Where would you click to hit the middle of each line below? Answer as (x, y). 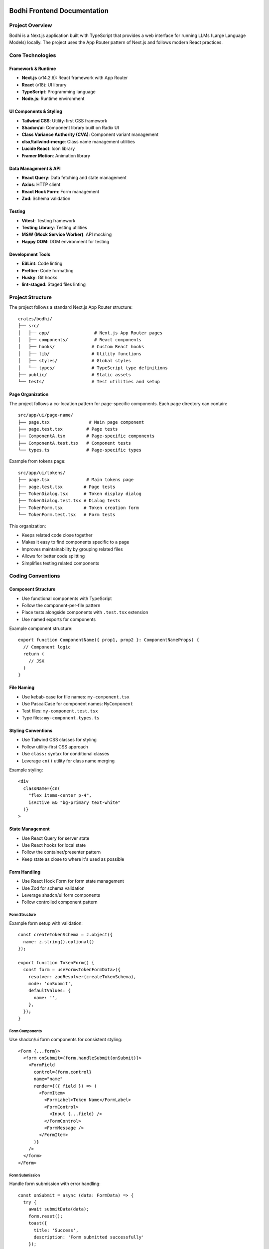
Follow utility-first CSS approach (55, 746)
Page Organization (29, 394)
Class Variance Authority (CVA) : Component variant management (90, 134)
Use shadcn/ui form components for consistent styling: (66, 1040)
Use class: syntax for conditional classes (66, 754)
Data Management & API (35, 168)
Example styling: (26, 770)
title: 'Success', (56, 1230)
